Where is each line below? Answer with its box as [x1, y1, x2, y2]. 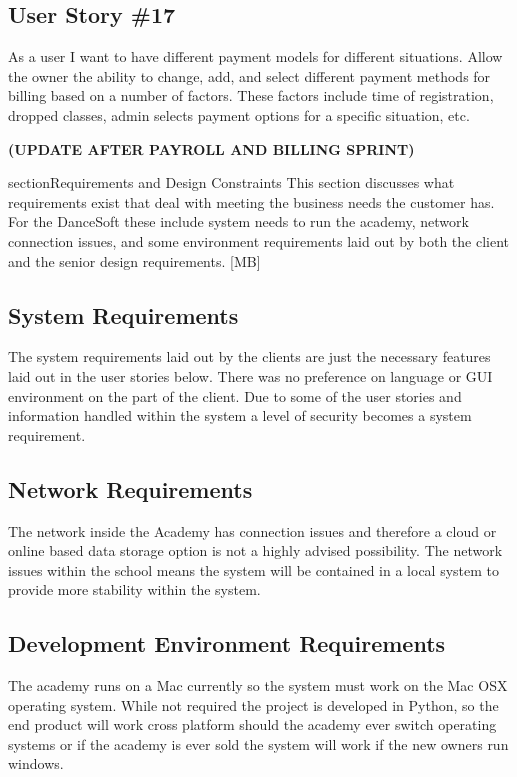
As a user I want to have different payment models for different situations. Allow [8, 46, 503, 67]
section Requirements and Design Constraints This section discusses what [8, 172, 455, 193]
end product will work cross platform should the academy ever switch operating [8, 714, 497, 735]
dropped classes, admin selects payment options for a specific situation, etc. [8, 104, 470, 125]
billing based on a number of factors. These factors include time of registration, [8, 85, 494, 106]
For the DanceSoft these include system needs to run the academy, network [8, 211, 469, 232]
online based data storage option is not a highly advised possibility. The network [8, 540, 503, 561]
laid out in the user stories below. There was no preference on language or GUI [8, 365, 493, 386]
